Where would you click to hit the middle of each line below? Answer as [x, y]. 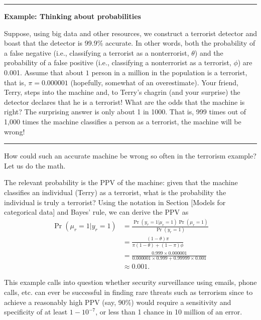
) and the [209, 52]
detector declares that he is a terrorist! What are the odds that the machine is [124, 102]
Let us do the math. [35, 165]
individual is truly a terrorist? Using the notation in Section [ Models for [115, 202]
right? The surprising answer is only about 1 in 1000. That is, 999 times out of [125, 112]
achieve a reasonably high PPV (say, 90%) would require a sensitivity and [118, 302]
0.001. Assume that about [44, 72]
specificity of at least [36, 312]
